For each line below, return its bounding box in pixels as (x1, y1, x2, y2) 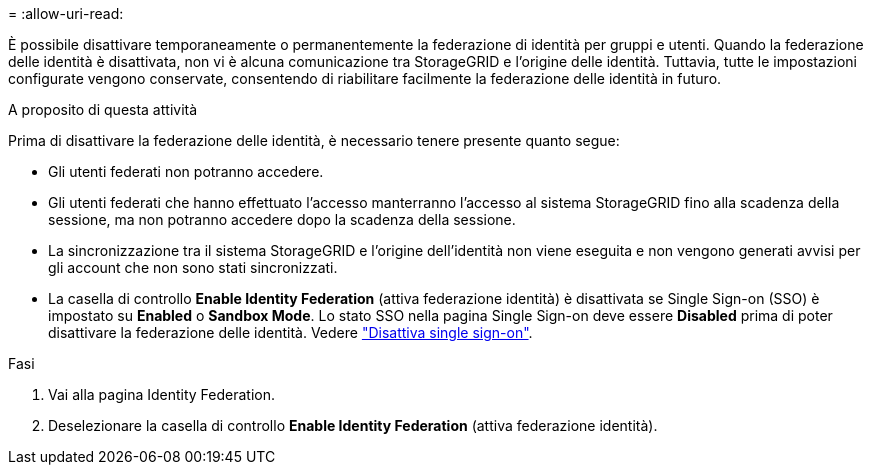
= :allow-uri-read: (8, 5, 124, 22)
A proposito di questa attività (8, 101, 198, 118)
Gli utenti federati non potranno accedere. (48, 163, 324, 180)
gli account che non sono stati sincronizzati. (48, 259, 338, 276)
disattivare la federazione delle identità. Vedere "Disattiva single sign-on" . (48, 324, 533, 341)
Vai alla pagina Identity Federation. (48, 386, 276, 403)
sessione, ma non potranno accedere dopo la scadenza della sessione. (48, 211, 516, 228)
